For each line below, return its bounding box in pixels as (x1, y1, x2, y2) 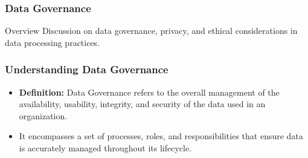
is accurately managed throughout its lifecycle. (19, 142, 192, 154)
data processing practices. (5, 36, 100, 48)
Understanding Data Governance (5, 62, 168, 77)
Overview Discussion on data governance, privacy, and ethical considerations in (5, 24, 298, 37)
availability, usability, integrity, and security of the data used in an (19, 97, 266, 110)
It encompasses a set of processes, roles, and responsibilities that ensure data (19, 130, 303, 142)
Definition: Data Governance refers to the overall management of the (19, 85, 280, 98)
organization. (19, 109, 68, 122)
